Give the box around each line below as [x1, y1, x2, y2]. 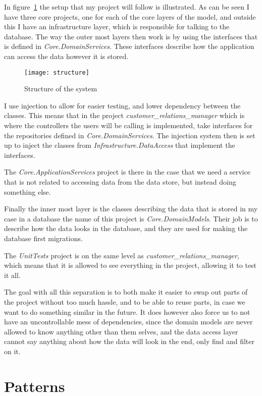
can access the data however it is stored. [4, 50, 129, 61]
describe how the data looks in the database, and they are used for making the [4, 223, 248, 234]
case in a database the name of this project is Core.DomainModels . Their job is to [4, 213, 258, 223]
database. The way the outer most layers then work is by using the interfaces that [4, 31, 258, 41]
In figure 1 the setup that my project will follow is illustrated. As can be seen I [4, 2, 249, 12]
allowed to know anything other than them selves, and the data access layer [4, 326, 238, 336]
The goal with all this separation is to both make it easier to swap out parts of [4, 287, 248, 297]
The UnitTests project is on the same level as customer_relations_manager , [4, 250, 239, 260]
